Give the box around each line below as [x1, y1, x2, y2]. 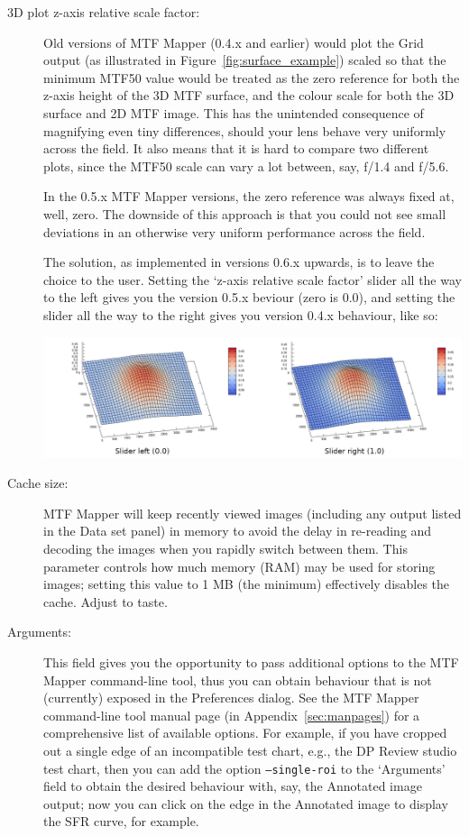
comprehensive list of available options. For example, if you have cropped [43, 723, 447, 742]
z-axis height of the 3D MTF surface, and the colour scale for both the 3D [43, 86, 455, 105]
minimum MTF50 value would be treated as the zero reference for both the [43, 68, 460, 87]
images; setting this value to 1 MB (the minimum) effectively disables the [43, 574, 450, 593]
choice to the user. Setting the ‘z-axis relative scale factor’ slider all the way [43, 270, 462, 289]
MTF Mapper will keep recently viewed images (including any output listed [43, 503, 462, 522]
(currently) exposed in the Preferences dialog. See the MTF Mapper [43, 688, 419, 707]
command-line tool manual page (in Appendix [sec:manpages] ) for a [43, 705, 420, 724]
